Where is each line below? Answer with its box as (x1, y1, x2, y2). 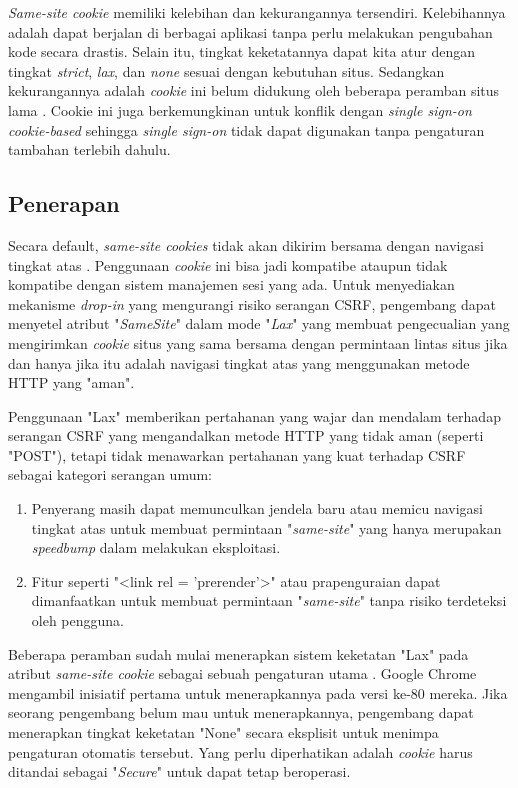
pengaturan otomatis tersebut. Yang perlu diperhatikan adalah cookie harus (8, 741, 473, 762)
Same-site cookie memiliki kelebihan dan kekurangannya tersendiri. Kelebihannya (8, 2, 506, 22)
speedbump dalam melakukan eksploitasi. (31, 537, 281, 558)
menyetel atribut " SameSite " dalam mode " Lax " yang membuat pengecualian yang (8, 313, 510, 334)
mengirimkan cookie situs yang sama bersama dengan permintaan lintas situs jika (8, 332, 508, 353)
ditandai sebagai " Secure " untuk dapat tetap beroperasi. (8, 761, 351, 782)
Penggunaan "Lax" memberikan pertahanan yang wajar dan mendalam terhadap (8, 405, 501, 426)
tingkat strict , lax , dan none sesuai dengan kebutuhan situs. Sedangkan (8, 60, 445, 81)
